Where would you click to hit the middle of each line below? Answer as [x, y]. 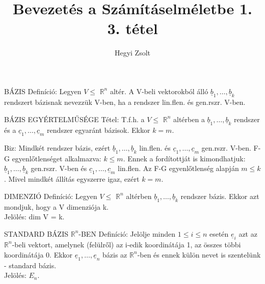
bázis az [115, 254]
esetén [219, 233]
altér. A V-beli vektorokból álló [159, 91]
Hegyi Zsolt [132, 53]
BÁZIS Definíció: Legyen [43, 91]
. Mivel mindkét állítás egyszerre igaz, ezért [72, 179]
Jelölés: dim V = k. [34, 217]
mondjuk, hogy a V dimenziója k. [56, 206]
